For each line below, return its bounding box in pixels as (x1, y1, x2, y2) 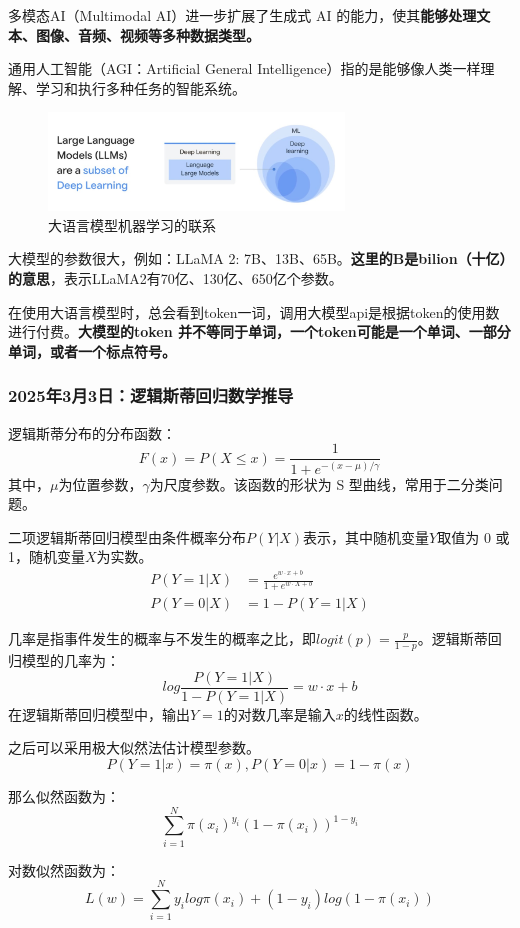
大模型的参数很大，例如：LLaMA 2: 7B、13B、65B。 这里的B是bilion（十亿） (8, 248, 507, 269)
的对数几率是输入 (223, 703, 336, 724)
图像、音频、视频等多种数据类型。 (35, 24, 260, 45)
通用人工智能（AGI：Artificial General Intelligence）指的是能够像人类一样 (8, 58, 481, 79)
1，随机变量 (8, 546, 85, 567)
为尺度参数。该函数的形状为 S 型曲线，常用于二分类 (149, 473, 489, 494)
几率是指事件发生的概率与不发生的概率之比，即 (8, 628, 316, 649)
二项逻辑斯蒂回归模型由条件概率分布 (8, 526, 246, 547)
